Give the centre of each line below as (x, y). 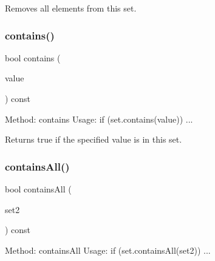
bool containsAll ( (38, 189)
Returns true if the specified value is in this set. (94, 139)
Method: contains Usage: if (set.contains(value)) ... (99, 119)
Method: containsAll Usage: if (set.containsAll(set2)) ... (108, 250)
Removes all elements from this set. (71, 8)
